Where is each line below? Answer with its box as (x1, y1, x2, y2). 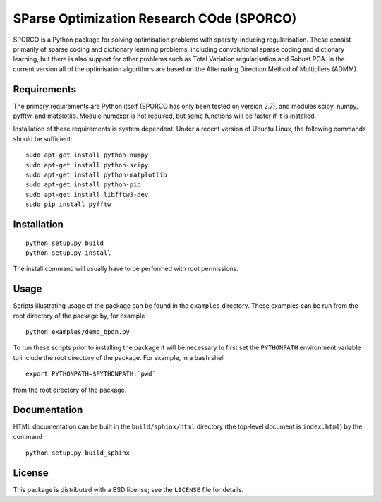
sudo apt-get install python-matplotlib (25, 170, 167, 179)
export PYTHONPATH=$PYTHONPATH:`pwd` (25, 370, 157, 378)
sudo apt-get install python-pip (25, 181, 141, 189)
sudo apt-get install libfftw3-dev (25, 191, 149, 198)
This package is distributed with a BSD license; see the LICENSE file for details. (13, 486, 244, 494)
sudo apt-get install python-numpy (25, 151, 149, 159)
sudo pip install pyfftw (25, 201, 111, 208)
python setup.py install (25, 249, 111, 257)
